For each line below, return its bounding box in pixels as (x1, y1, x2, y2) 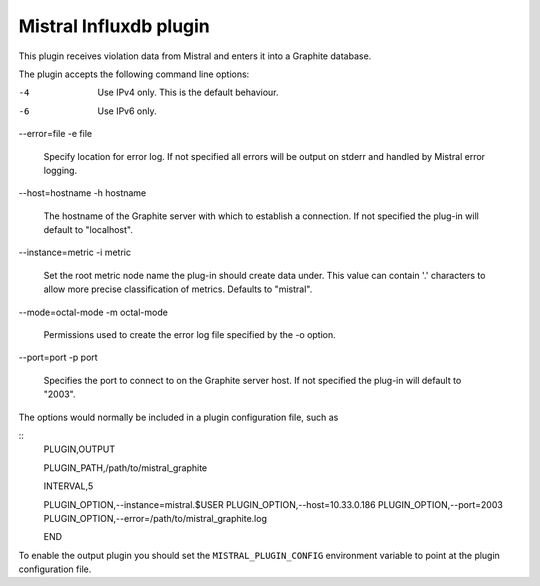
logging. (43, 164, 78, 176)
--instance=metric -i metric (18, 246, 132, 259)
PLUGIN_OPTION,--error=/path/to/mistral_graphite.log (43, 512, 267, 524)
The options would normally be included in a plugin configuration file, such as (18, 411, 339, 423)
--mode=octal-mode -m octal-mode (18, 306, 169, 318)
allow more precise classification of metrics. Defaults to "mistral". (43, 283, 313, 295)
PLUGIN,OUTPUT (43, 443, 116, 455)
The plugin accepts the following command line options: (18, 68, 250, 80)
